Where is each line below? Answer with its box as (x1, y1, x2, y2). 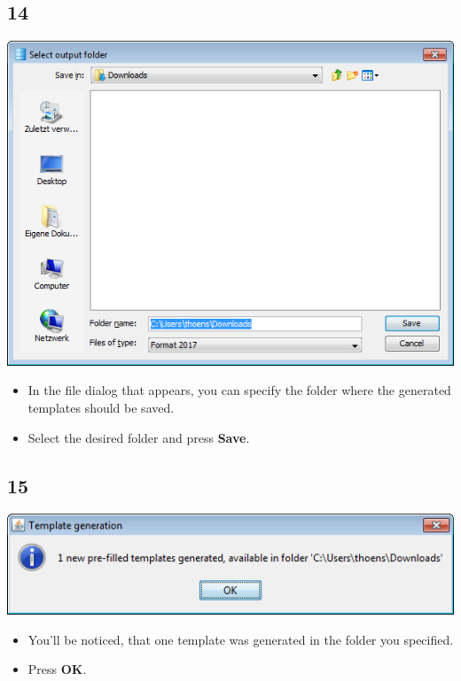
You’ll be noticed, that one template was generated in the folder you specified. (27, 630, 454, 648)
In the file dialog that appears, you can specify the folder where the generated (27, 381, 451, 399)
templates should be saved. (27, 399, 175, 416)
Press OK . (27, 660, 87, 678)
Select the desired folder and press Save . (27, 428, 250, 446)
